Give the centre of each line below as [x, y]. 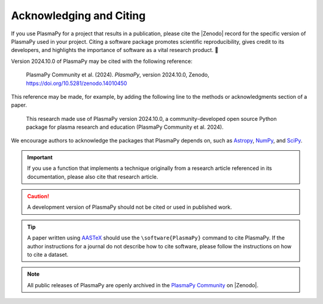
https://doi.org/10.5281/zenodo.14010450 [77, 83]
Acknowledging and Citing [78, 16]
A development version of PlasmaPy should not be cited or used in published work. [130, 207]
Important [40, 157]
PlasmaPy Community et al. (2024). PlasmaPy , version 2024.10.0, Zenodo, [118, 75]
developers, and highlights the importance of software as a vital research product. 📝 [115, 50]
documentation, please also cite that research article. [93, 177]
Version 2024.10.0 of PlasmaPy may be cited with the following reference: [102, 61]
